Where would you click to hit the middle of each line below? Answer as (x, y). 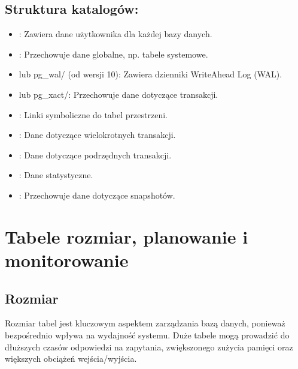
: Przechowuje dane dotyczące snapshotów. (97, 195)
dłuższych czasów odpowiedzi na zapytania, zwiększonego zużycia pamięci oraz (149, 346)
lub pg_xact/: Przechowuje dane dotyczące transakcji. (118, 94)
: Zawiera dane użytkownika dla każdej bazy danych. (115, 34)
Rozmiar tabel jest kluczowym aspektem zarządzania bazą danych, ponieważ (145, 323)
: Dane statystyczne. (56, 175)
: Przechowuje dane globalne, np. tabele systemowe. (113, 54)
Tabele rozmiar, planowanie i (127, 236)
